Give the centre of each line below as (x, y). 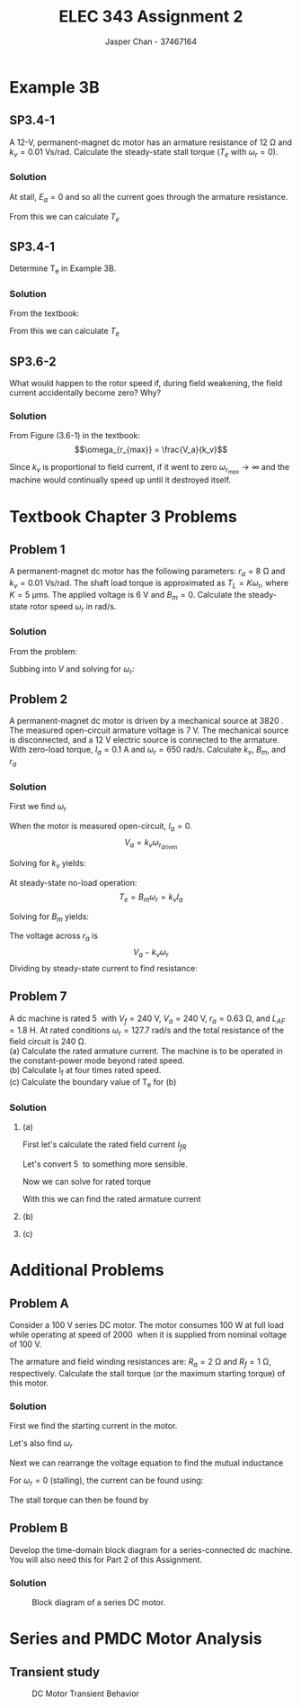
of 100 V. (26, 1344)
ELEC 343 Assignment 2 (151, 17)
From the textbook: (44, 313)
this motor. (29, 1383)
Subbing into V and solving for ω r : (72, 670)
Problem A (39, 1303)
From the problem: (44, 651)
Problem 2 (39, 700)
